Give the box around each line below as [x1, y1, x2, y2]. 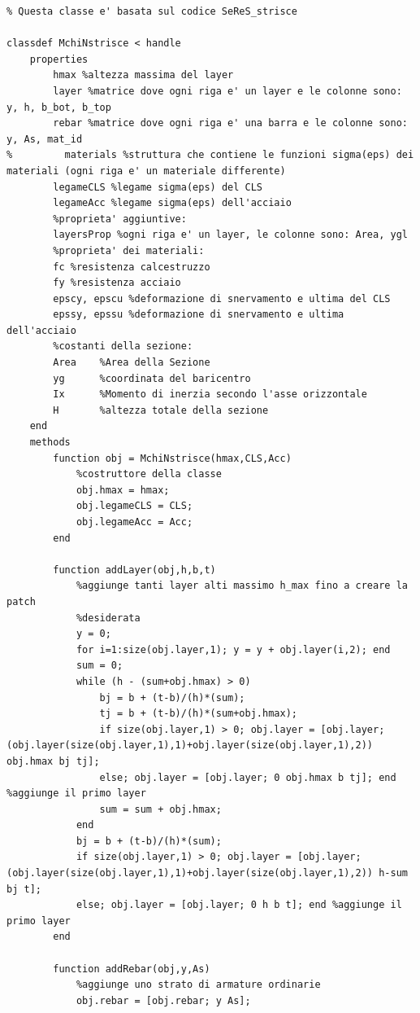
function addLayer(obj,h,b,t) [53, 564, 216, 576]
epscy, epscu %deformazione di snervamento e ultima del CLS [53, 292, 391, 305]
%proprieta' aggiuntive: [53, 213, 187, 225]
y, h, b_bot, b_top [6, 101, 111, 113]
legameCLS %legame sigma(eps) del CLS [53, 181, 262, 193]
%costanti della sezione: [53, 340, 193, 353]
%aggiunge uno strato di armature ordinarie [76, 979, 321, 991]
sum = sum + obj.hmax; [99, 803, 222, 815]
